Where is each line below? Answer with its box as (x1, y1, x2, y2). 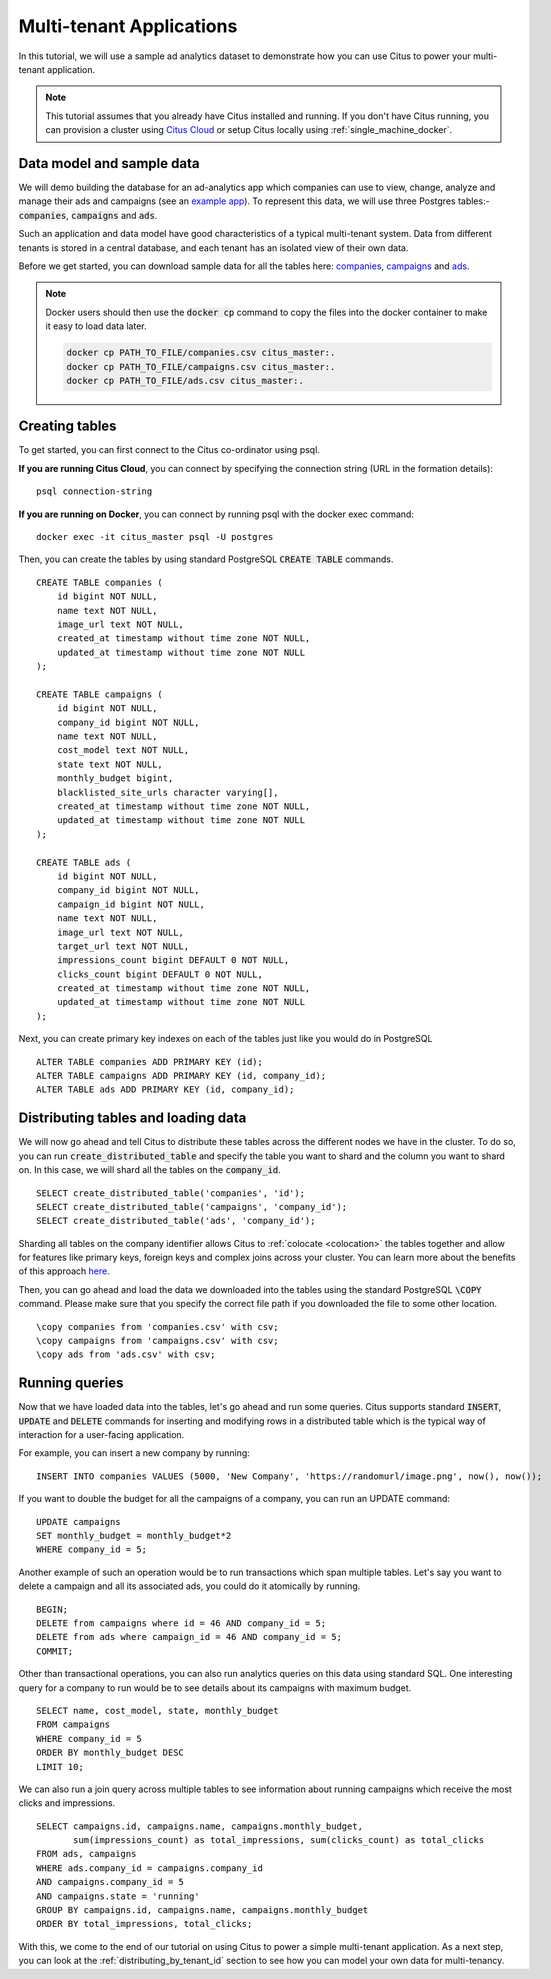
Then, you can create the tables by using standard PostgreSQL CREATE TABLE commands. (18, 553, 394, 565)
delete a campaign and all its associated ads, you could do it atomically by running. (18, 1580, 361, 1592)
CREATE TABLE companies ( (36, 576, 164, 588)
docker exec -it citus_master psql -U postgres (36, 531, 274, 542)
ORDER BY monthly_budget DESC (36, 1747, 185, 1759)
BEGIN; (36, 1603, 69, 1615)
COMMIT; (36, 1645, 74, 1657)
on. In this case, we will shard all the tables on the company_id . (18, 1164, 282, 1176)
